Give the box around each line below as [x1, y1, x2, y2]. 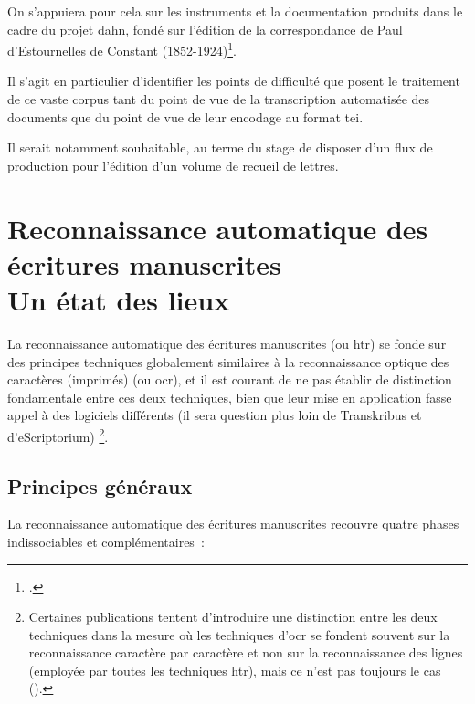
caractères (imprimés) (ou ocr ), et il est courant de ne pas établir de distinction [7, 370, 452, 389]
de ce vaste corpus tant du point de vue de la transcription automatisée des [7, 89, 430, 109]
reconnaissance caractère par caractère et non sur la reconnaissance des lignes [28, 643, 463, 662]
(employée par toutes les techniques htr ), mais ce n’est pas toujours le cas [28, 660, 441, 679]
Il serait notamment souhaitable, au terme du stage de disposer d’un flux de [7, 138, 433, 157]
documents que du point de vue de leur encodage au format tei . [7, 107, 364, 126]
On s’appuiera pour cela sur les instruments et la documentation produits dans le [7, 2, 463, 20]
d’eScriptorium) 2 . [7, 424, 109, 446]
